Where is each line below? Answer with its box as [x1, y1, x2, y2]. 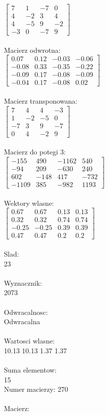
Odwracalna [4, 316, 40, 327]
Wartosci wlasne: [4, 336, 55, 346]
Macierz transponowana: [4, 96, 77, 106]
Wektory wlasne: [4, 197, 54, 208]
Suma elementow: [4, 365, 57, 375]
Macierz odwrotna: [4, 44, 61, 55]
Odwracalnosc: [4, 306, 48, 317]
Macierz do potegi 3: [4, 147, 66, 157]
